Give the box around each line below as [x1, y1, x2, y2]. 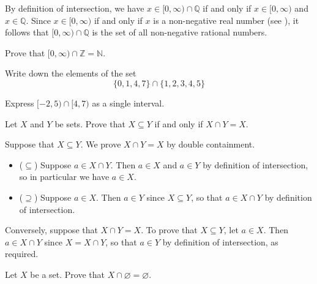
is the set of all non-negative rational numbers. [92, 26, 267, 39]
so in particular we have [19, 170, 110, 183]
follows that [5, 26, 49, 39]
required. [5, 247, 39, 260]
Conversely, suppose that [5, 223, 98, 236]
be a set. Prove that [30, 267, 105, 280]
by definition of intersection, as [162, 235, 278, 248]
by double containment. [166, 138, 255, 151]
